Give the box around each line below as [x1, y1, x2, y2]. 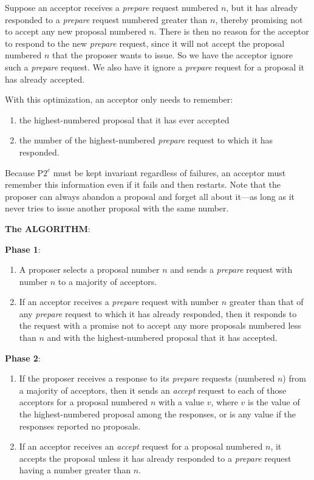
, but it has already [226, 1, 298, 13]
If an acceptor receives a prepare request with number [19, 295, 219, 308]
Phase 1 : [5, 242, 41, 255]
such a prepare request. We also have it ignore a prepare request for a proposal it [5, 60, 305, 73]
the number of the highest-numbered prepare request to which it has [19, 134, 273, 146]
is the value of [248, 396, 300, 408]
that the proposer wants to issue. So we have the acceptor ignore [52, 49, 293, 61]
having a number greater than [19, 464, 131, 476]
